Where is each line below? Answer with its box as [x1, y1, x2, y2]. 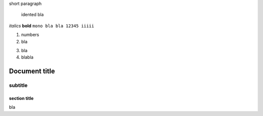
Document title [9, 67, 56, 76]
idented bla [21, 12, 44, 18]
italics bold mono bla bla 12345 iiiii [9, 22, 94, 29]
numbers [21, 32, 39, 38]
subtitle [9, 82, 28, 89]
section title [9, 95, 34, 101]
